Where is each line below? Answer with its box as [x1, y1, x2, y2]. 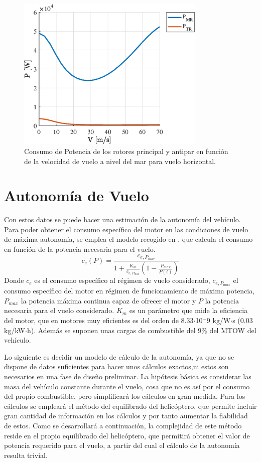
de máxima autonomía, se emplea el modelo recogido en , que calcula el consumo [4, 234, 253, 244]
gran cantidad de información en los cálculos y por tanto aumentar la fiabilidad [4, 410, 248, 421]
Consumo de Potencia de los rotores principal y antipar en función [24, 145, 228, 156]
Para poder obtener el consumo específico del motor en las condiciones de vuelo [4, 224, 248, 234]
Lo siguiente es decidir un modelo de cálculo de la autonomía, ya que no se [4, 351, 234, 362]
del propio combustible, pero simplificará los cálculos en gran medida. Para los [4, 391, 245, 401]
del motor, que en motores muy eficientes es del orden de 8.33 [4, 315, 194, 326]
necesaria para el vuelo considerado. [4, 305, 114, 316]
